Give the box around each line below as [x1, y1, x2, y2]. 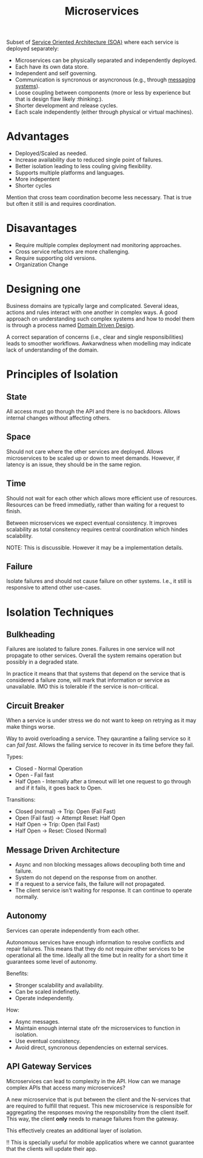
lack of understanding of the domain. [6, 346, 99, 353]
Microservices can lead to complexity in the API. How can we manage [6, 1077, 181, 1085]
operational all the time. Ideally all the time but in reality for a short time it [6, 952, 188, 959]
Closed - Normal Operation [15, 765, 83, 772]
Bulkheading [6, 630, 56, 640]
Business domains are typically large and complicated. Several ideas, [6, 302, 179, 309]
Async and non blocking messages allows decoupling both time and [15, 861, 185, 868]
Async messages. [15, 1018, 60, 1025]
